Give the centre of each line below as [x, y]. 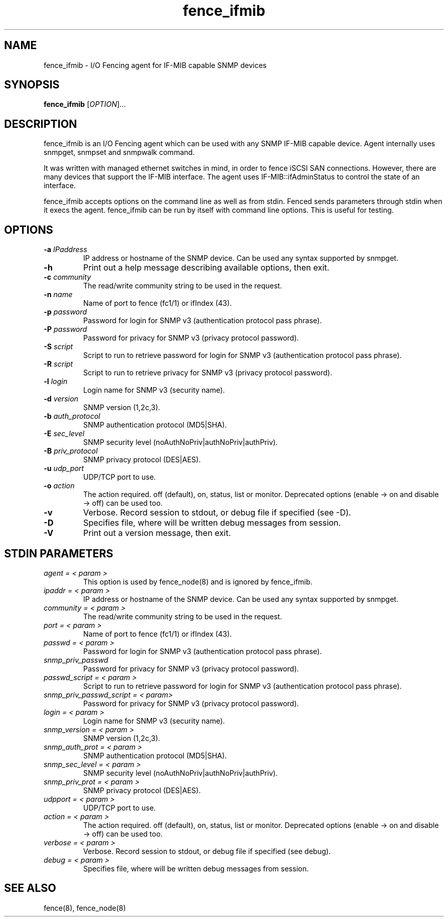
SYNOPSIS [32, 85]
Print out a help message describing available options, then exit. [206, 268]
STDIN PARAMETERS [59, 553]
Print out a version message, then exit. [157, 533]
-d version [61, 399]
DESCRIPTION [41, 124]
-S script [58, 347]
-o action [59, 486]
